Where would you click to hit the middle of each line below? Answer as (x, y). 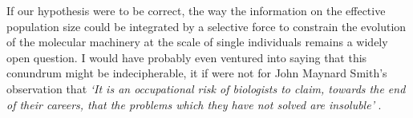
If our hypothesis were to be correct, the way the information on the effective (196, 10)
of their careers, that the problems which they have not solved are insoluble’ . (194, 104)
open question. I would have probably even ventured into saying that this (187, 57)
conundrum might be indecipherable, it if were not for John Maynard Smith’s (197, 73)
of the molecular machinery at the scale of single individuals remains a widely (197, 42)
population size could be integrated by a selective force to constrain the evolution (206, 26)
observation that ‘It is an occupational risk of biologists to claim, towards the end (206, 88)
